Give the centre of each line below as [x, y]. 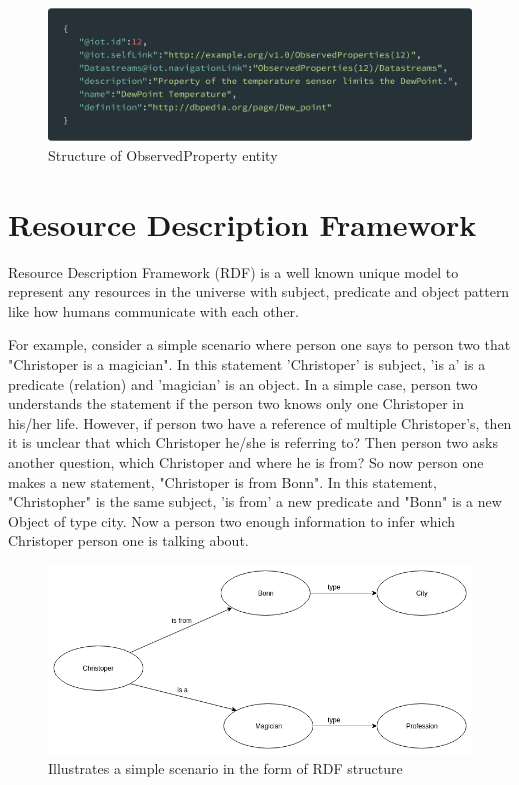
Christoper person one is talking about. [128, 540]
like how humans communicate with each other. [153, 310]
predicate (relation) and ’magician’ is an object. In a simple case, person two [243, 383]
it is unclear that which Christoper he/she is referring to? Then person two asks [253, 442]
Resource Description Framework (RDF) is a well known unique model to [233, 271]
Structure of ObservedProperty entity [163, 154]
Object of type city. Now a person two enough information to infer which [232, 520]
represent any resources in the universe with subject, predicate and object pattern [259, 291]
